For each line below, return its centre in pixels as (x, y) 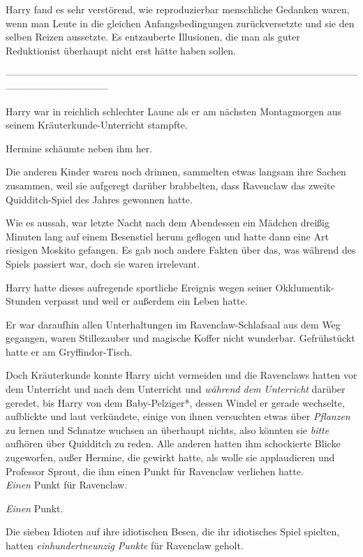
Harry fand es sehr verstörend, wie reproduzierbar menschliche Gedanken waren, (178, 9)
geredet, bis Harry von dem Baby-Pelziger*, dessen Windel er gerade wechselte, (175, 402)
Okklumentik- (305, 287)
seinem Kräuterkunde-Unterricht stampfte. (97, 125)
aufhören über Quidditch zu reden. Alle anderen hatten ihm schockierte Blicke (173, 443)
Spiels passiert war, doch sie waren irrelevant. (103, 263)
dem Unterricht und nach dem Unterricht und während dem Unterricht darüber (176, 389)
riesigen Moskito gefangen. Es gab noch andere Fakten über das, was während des (181, 250)
